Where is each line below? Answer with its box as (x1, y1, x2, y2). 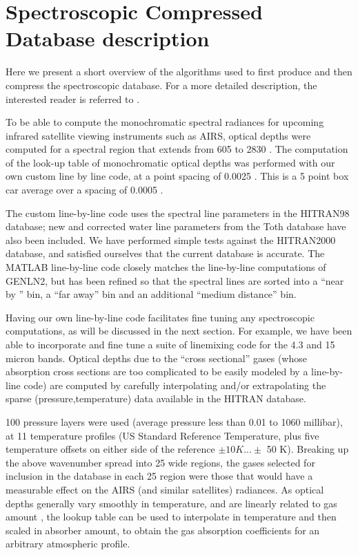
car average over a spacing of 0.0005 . (6, 182, 163, 197)
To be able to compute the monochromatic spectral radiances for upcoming (6, 115, 324, 129)
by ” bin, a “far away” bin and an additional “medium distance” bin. (6, 287, 297, 301)
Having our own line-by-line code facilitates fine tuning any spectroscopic (6, 310, 315, 324)
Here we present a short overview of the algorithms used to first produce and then (6, 64, 352, 79)
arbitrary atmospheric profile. (6, 536, 130, 551)
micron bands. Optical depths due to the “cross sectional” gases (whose (6, 350, 307, 365)
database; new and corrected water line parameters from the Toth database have (6, 219, 346, 234)
